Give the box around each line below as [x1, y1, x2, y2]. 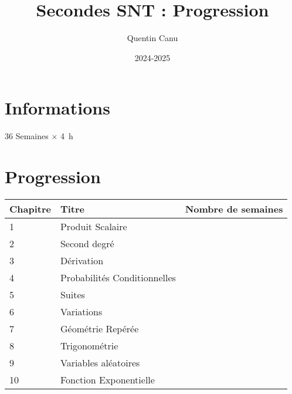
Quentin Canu [127, 32, 178, 44]
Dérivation [60, 253, 104, 267]
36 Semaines [5, 130, 49, 142]
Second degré [60, 236, 114, 250]
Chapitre [9, 201, 51, 215]
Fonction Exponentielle [60, 372, 155, 386]
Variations [60, 304, 103, 318]
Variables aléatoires [60, 355, 140, 369]
